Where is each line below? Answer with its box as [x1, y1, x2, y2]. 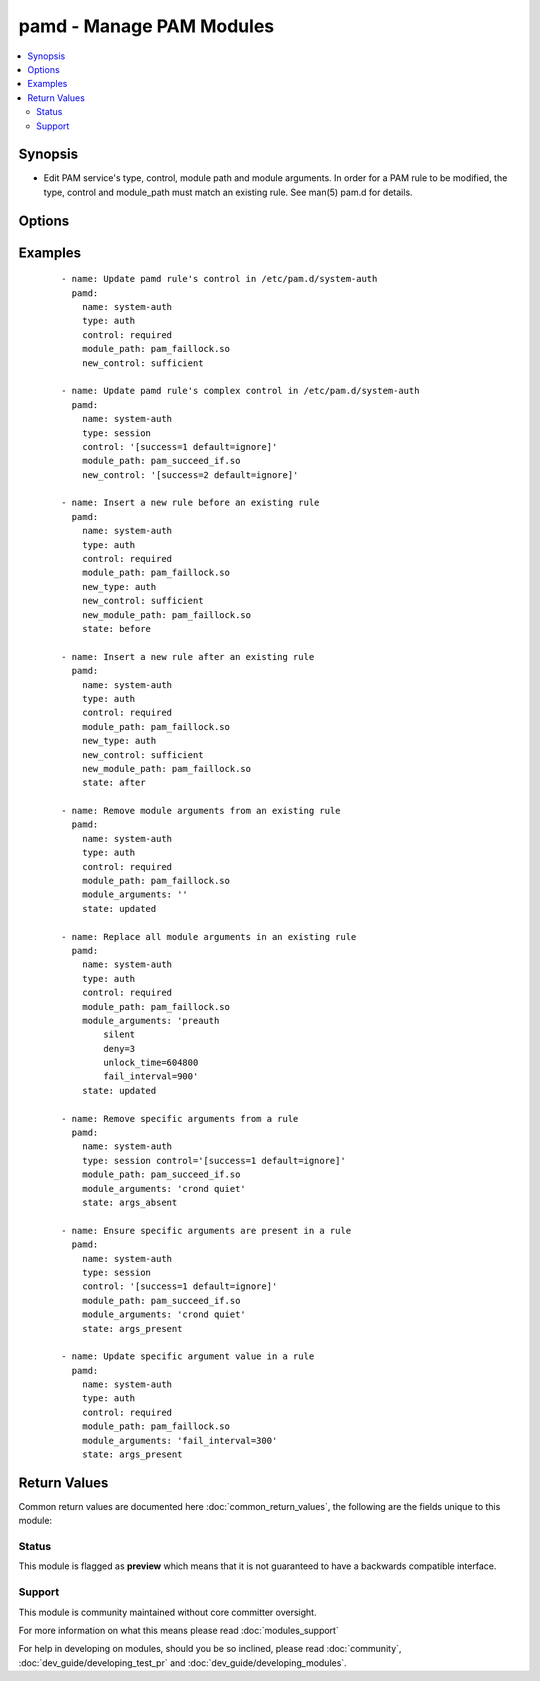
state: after [81, 777, 146, 789]
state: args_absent [81, 1197, 178, 1208]
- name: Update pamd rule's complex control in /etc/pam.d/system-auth [61, 385, 420, 397]
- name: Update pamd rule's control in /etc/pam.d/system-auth [61, 273, 378, 285]
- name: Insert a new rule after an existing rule [61, 651, 315, 662]
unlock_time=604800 [103, 1057, 199, 1069]
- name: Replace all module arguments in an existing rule [61, 931, 357, 942]
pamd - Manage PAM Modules [18, 15, 275, 37]
